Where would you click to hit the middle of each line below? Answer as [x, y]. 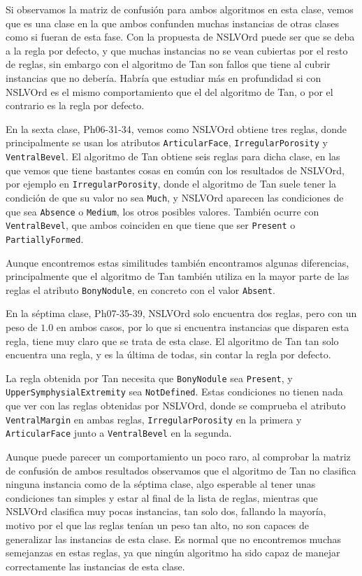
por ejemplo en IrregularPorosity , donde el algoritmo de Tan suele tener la [171, 184]
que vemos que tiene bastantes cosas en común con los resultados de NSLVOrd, [175, 170]
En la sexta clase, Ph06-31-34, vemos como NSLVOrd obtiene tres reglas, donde [176, 128]
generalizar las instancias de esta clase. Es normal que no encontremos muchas [174, 539]
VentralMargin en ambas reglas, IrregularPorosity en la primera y [154, 419]
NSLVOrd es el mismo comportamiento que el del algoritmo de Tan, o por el [169, 91]
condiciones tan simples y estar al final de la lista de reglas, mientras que [162, 497]
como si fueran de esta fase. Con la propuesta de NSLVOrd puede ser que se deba [180, 37]
